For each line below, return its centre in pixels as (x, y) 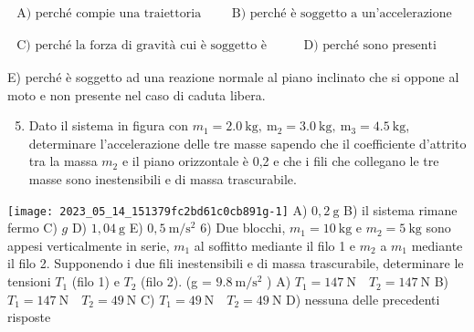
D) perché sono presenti (370, 46)
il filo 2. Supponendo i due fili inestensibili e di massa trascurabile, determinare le (236, 263)
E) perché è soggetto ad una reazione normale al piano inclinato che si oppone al (233, 77)
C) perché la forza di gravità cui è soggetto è (142, 46)
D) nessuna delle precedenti (363, 299)
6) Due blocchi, (243, 228)
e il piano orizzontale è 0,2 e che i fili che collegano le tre (280, 161)
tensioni (29, 281)
